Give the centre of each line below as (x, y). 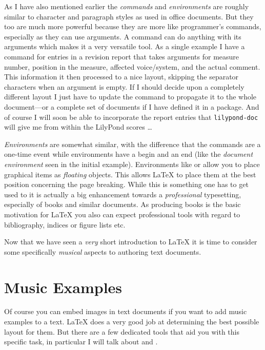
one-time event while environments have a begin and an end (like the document (129, 154)
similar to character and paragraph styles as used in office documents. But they (129, 16)
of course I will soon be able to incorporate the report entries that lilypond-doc (131, 117)
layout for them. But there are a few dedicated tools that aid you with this (122, 331)
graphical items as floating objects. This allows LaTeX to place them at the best (130, 174)
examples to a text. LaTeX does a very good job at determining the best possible (132, 322)
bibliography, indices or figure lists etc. (65, 224)
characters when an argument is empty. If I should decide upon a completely (124, 86)
